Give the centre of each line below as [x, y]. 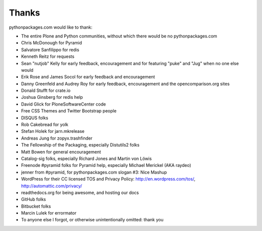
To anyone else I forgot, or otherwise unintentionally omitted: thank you [92, 220]
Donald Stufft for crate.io [46, 90]
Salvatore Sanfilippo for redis [50, 50]
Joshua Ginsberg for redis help [52, 97]
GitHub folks [33, 199]
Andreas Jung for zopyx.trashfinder [57, 138]
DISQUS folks [35, 118]
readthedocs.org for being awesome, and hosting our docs [80, 193]
